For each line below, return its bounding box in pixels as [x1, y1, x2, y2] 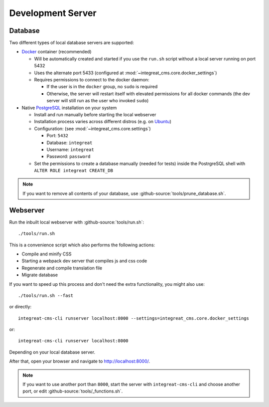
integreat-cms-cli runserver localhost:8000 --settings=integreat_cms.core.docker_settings [18, 315, 249, 321]
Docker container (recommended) [21, 49, 92, 55]
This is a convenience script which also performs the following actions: [9, 242, 155, 248]
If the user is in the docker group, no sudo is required [46, 84, 158, 90]
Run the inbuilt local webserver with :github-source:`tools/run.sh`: [9, 219, 144, 225]
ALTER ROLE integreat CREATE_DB [34, 168, 113, 174]
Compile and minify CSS [21, 251, 72, 257]
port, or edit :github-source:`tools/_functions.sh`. [22, 388, 123, 394]
